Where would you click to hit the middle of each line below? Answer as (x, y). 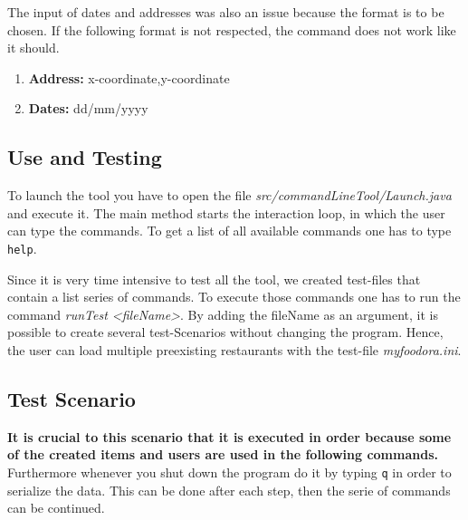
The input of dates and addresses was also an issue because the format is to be (226, 12)
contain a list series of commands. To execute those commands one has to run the (234, 297)
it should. (33, 48)
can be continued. (56, 508)
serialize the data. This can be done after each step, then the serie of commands (229, 490)
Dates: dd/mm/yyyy (88, 108)
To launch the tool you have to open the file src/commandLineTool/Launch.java (229, 195)
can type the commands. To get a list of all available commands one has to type (229, 231)
